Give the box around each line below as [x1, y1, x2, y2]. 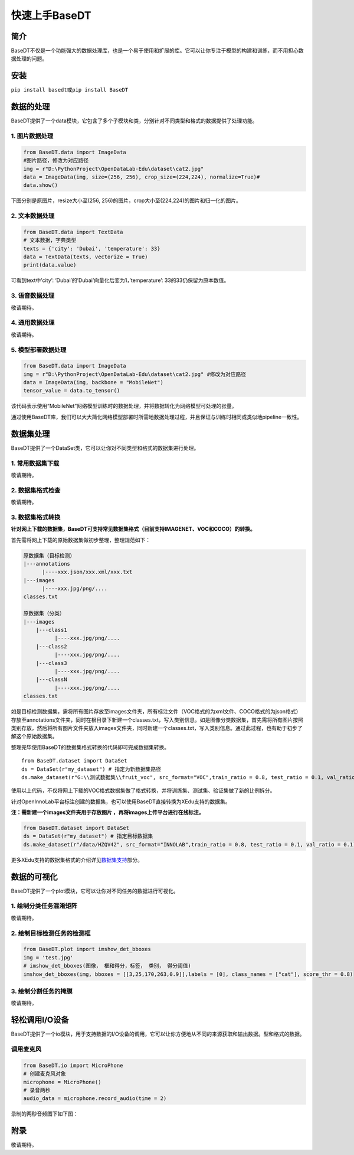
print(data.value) [23, 262, 77, 268]
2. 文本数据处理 [11, 212, 55, 220]
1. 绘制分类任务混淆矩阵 [11, 902, 78, 910]
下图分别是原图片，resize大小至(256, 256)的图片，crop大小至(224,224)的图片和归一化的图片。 [11, 197, 242, 204]
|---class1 [35, 627, 67, 634]
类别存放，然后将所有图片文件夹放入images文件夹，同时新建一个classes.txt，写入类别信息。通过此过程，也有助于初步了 [11, 724, 303, 731]
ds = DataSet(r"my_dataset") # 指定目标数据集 [23, 833, 153, 839]
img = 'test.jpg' [23, 954, 74, 961]
